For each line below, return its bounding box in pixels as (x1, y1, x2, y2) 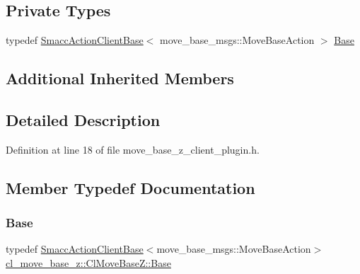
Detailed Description (6, 108, 161, 130)
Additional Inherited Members (6, 67, 234, 89)
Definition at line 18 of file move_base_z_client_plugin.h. (6, 142, 260, 156)
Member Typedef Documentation (6, 176, 255, 198)
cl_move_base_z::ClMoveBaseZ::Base (6, 255, 171, 270)
